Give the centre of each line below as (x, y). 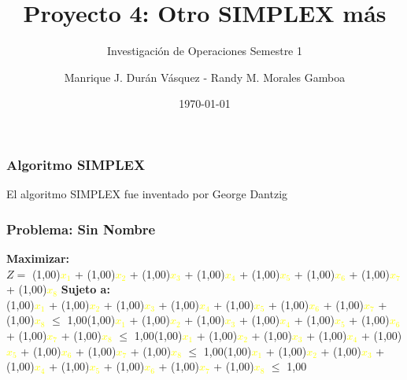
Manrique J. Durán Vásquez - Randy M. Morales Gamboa (205, 77)
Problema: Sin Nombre (81, 229)
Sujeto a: (85, 289)
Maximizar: (38, 258)
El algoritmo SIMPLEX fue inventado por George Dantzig (147, 194)
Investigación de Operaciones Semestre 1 (205, 51)
